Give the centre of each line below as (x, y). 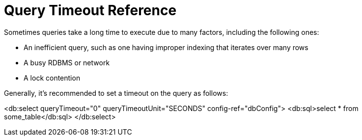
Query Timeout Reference (90, 10)
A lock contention (52, 78)
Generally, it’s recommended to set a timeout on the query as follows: (116, 93)
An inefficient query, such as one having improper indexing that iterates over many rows (166, 47)
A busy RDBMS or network (67, 62)
